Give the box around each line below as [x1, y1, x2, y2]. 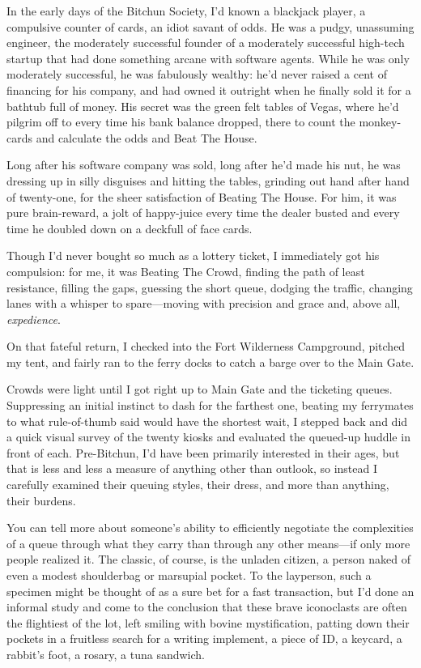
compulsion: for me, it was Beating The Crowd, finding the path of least [6, 262, 365, 279]
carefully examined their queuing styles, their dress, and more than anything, [6, 476, 389, 493]
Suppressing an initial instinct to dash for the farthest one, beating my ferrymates [6, 397, 414, 414]
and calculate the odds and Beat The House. [36, 129, 257, 146]
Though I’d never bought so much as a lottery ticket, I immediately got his [6, 247, 380, 264]
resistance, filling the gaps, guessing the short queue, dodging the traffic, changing [6, 279, 413, 296]
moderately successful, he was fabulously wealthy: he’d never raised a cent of [6, 66, 387, 83]
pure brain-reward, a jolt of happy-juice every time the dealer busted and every [6, 204, 400, 221]
